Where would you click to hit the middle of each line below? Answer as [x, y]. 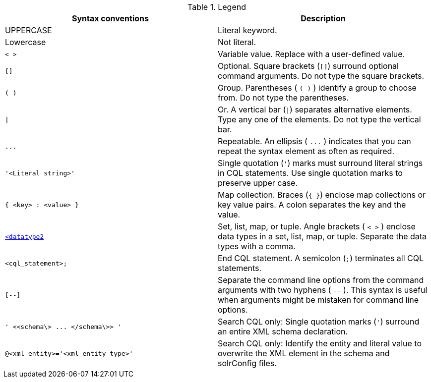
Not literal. [237, 42]
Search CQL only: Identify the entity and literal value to [320, 343]
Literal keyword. [247, 30]
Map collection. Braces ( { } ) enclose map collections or [322, 195]
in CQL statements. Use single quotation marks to [310, 173]
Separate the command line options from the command [321, 280]
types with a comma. [257, 246]
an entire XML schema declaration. [283, 331]
